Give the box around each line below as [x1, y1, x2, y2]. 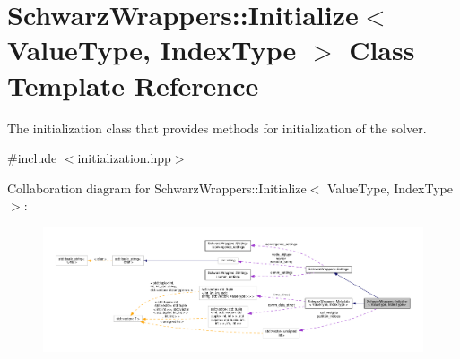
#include [7, 149, 57, 167]
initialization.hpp [77, 149, 171, 167]
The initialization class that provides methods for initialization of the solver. [7, 118, 427, 137]
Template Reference [7, 66, 259, 103]
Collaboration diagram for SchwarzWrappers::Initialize [7, 178, 307, 197]
